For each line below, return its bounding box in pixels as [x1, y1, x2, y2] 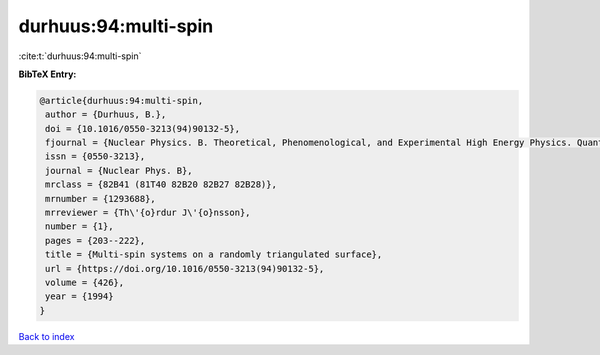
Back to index [18, 330, 75, 342]
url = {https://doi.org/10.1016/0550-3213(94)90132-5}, [45, 263, 325, 274]
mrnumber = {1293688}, [45, 193, 157, 204]
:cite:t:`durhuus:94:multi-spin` [18, 50, 142, 62]
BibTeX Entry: [18, 68, 77, 80]
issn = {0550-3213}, [45, 151, 146, 162]
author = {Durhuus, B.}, [45, 109, 167, 120]
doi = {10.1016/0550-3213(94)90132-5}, [45, 123, 240, 134]
